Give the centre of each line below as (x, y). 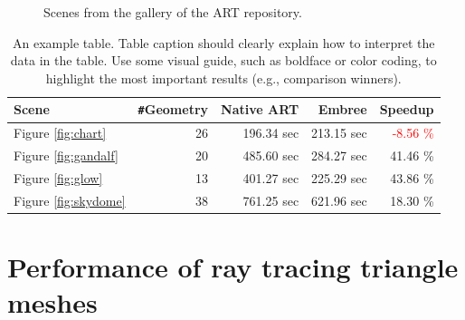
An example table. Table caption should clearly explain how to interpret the (224, 42)
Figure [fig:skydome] (70, 200)
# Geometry (173, 109)
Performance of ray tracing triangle (233, 267)
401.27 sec (271, 177)
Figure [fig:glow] (58, 177)
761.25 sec (271, 200)
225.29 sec (339, 177)
